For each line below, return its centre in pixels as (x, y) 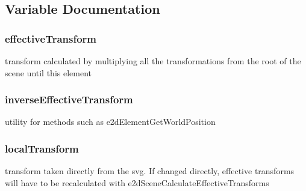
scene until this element (48, 72)
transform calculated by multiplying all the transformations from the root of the (153, 61)
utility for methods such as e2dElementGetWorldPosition (110, 122)
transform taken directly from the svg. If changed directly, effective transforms (150, 171)
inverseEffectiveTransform (69, 99)
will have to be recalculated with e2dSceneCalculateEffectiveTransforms (137, 182)
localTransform (42, 148)
